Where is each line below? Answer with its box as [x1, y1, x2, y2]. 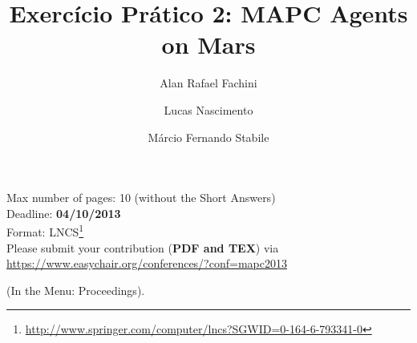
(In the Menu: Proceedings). [6, 281, 145, 298]
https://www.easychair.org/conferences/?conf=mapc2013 [6, 255, 287, 272]
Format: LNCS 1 [6, 221, 84, 240]
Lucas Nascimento [164, 101, 253, 118]
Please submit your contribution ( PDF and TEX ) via [6, 239, 279, 256]
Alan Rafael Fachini [160, 75, 257, 91]
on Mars [161, 28, 256, 61]
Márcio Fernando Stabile [148, 128, 269, 145]
